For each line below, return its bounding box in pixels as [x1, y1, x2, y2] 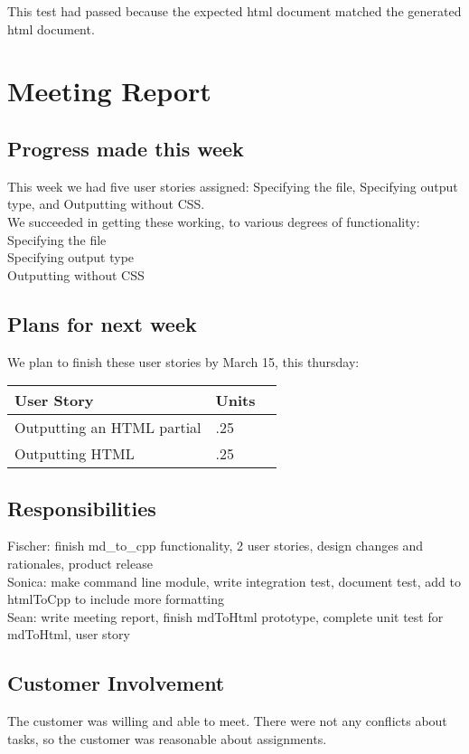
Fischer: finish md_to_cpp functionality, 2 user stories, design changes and [7, 536, 424, 555]
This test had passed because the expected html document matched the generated [7, 2, 462, 20]
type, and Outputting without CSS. [7, 194, 205, 213]
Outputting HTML [14, 443, 135, 465]
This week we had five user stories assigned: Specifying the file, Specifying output [7, 176, 458, 195]
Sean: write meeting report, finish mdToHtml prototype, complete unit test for [7, 607, 444, 626]
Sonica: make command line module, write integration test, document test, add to [7, 571, 461, 590]
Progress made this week [7, 134, 244, 162]
